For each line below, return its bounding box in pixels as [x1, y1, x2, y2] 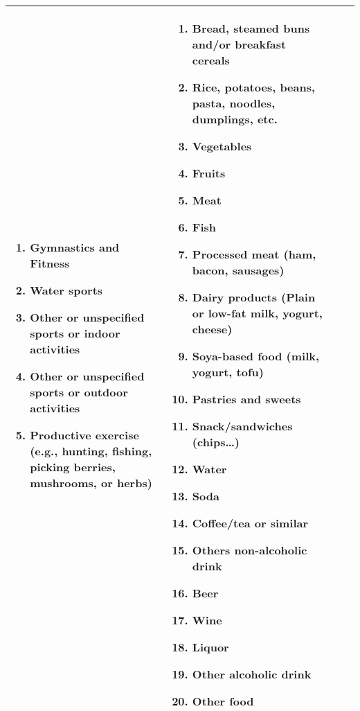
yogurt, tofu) [192, 364, 264, 380]
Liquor [192, 639, 229, 655]
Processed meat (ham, [192, 246, 316, 262]
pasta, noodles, [192, 95, 276, 111]
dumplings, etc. [192, 111, 278, 127]
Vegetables [192, 138, 252, 154]
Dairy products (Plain [192, 289, 316, 305]
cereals [192, 52, 230, 68]
